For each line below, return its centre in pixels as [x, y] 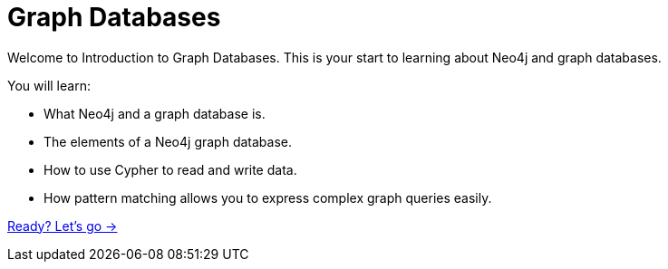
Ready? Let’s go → [63, 226]
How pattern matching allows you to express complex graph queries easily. [268, 197]
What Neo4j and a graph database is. [155, 113]
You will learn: [49, 85]
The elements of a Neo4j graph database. [168, 141]
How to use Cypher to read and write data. [170, 169]
